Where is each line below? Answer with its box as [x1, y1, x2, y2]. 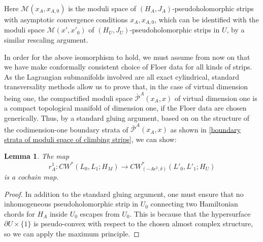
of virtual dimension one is [174, 92, 257, 103]
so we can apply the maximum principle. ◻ [4, 228, 140, 238]
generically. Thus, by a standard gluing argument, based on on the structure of [4, 112, 250, 123]
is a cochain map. [4, 171, 59, 182]
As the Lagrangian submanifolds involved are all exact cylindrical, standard [4, 71, 240, 82]
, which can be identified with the [154, 14, 259, 24]
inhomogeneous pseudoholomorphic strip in [4, 198, 139, 209]
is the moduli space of [68, 3, 137, 13]
